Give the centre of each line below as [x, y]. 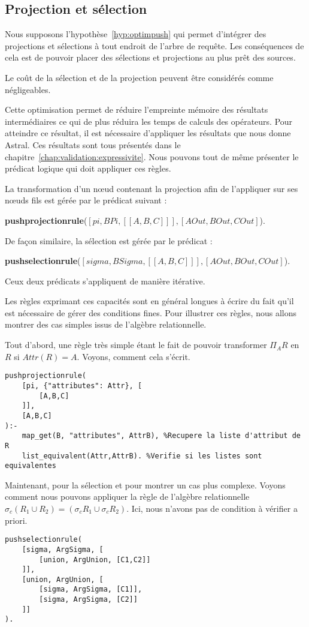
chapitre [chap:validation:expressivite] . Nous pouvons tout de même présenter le [152, 156]
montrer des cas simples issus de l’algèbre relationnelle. [106, 324]
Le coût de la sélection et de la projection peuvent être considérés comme [139, 77]
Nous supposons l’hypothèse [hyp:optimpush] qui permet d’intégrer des [136, 34]
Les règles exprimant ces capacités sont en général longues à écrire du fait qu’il [149, 301]
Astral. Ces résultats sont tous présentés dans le [93, 144]
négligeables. [28, 89]
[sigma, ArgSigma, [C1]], [91, 589]
